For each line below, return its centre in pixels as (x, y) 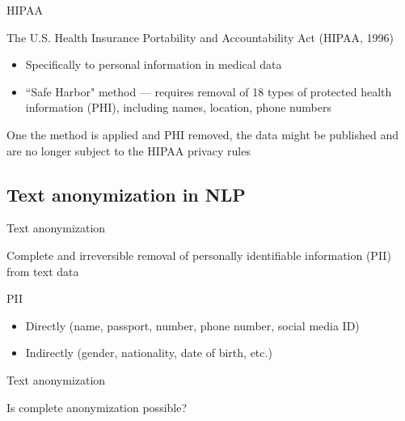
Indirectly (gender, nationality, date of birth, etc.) (149, 353)
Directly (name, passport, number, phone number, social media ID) (192, 325)
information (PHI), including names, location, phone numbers (178, 107)
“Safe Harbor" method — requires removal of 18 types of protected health (209, 91)
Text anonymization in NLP (126, 194)
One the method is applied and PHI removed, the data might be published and (202, 134)
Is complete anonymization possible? (97, 407)
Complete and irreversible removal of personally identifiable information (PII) (199, 255)
